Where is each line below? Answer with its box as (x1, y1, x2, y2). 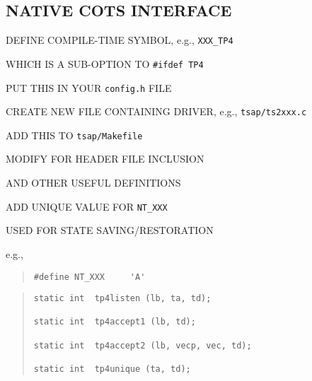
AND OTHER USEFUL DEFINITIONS (6, 175, 181, 190)
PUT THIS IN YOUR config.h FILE (6, 80, 172, 95)
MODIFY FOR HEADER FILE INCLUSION (6, 151, 204, 166)
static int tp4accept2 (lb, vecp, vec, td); (33, 340, 252, 351)
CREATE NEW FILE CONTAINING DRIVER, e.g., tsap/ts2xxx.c (6, 104, 307, 119)
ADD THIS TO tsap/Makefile (6, 127, 143, 142)
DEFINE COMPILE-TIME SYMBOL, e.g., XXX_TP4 (6, 33, 233, 47)
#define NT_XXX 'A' (33, 271, 146, 282)
